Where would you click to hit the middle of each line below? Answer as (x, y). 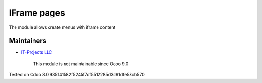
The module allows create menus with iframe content (62, 27)
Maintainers (28, 41)
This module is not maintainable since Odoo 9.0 (81, 64)
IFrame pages (37, 13)
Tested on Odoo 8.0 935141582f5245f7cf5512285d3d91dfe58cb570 (77, 75)
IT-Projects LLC (37, 52)
